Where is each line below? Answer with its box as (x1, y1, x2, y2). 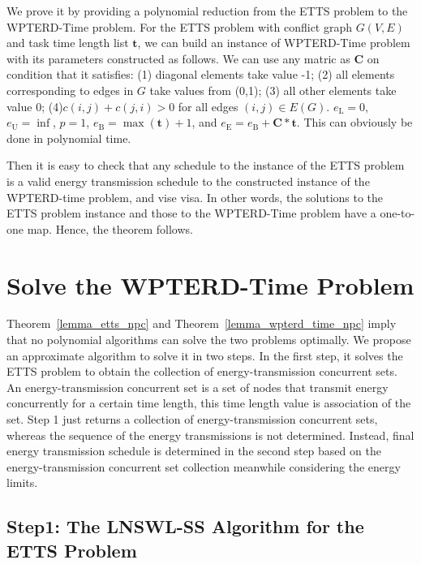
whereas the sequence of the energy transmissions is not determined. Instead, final (6, 426, 415, 443)
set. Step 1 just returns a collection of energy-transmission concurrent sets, (6, 411, 378, 427)
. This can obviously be (296, 114, 413, 131)
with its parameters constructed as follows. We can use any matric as (6, 50, 350, 67)
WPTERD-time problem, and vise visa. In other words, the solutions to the (6, 188, 384, 205)
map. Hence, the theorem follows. (27, 220, 193, 237)
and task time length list (6, 34, 129, 51)
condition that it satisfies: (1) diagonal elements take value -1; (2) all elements (6, 66, 395, 83)
